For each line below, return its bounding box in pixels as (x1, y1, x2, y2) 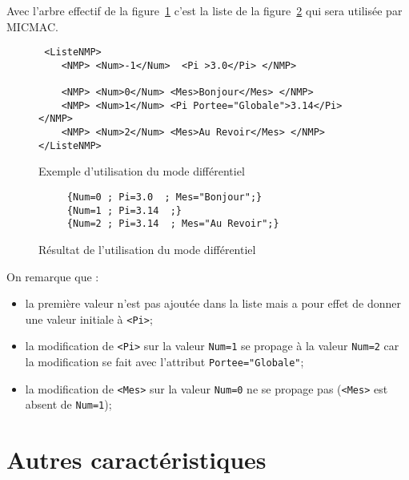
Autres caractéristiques (6, 443, 267, 476)
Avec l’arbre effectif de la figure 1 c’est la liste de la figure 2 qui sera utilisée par (6, 2, 403, 18)
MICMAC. (6, 18, 58, 34)
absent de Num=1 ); (25, 396, 112, 413)
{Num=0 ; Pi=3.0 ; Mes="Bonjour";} (66, 192, 263, 204)
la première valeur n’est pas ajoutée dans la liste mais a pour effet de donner (25, 295, 401, 312)
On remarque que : (6, 268, 99, 284)
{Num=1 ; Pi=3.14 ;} (66, 204, 182, 216)
